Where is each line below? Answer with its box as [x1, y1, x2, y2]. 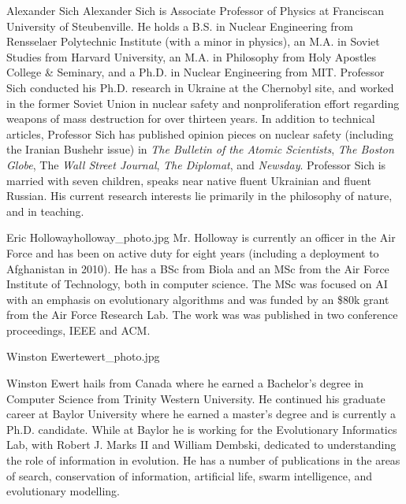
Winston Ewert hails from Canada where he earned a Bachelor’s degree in [6, 375, 364, 391]
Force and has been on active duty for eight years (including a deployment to [6, 244, 379, 261]
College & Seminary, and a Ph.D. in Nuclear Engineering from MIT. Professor [6, 64, 385, 80]
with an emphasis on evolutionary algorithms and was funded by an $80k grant [6, 291, 389, 307]
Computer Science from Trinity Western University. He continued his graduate [6, 390, 386, 406]
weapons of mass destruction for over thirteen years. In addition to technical [6, 110, 375, 127]
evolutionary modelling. [6, 483, 120, 499]
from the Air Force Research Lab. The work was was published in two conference [6, 306, 398, 323]
